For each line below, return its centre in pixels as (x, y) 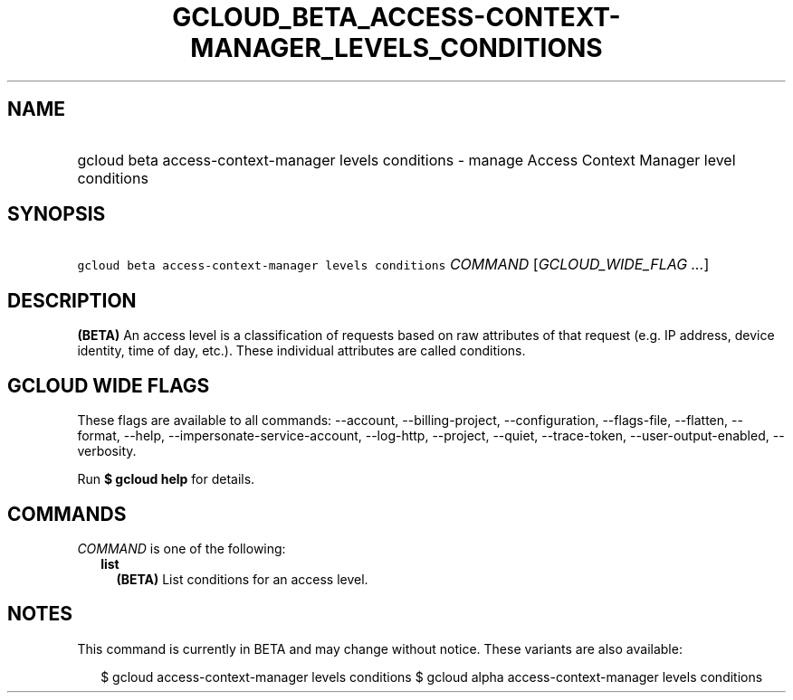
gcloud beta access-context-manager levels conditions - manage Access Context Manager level (406, 160)
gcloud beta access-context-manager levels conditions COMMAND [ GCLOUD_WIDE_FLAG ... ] (393, 265)
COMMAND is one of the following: (182, 548)
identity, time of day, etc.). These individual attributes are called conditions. (301, 351)
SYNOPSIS (57, 214)
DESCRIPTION (72, 300)
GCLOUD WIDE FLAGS (109, 385)
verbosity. (107, 451)
